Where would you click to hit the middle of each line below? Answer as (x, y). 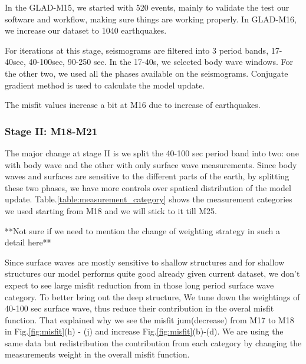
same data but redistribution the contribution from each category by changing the (153, 342)
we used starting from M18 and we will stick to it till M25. (111, 210)
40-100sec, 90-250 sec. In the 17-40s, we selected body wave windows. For (161, 62)
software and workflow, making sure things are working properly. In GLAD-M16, (151, 19)
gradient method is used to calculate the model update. (105, 85)
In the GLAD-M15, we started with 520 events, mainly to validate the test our (147, 7)
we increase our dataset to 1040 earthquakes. (86, 30)
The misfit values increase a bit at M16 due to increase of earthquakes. (133, 105)
